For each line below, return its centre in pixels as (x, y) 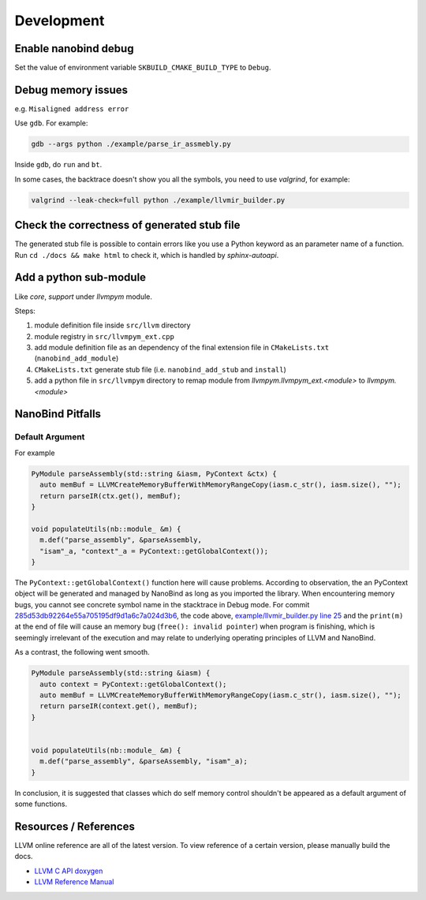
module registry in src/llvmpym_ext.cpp (105, 336)
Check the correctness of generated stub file (127, 225)
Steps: (25, 311)
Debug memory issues (71, 90)
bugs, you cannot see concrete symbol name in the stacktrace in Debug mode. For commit (162, 604)
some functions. (41, 804)
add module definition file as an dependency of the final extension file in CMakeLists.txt (182, 348)
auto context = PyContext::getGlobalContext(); (133, 684)
